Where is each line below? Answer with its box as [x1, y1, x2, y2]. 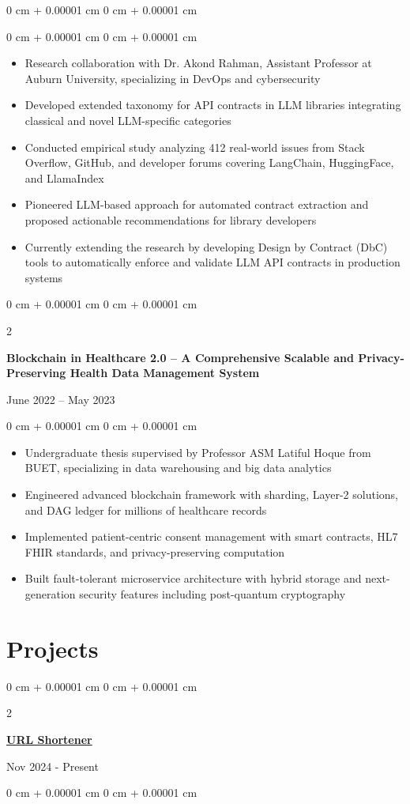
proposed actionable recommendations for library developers [24, 211, 317, 228]
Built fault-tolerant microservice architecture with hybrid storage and [24, 570, 362, 587]
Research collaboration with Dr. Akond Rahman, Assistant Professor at [24, 55, 372, 71]
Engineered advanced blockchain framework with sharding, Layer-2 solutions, [24, 486, 398, 503]
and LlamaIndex [24, 169, 104, 186]
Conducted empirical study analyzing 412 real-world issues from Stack [24, 138, 365, 155]
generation [24, 586, 76, 602]
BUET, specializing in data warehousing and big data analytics [24, 459, 332, 476]
